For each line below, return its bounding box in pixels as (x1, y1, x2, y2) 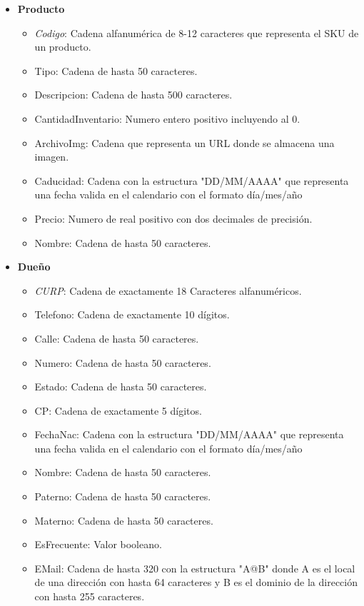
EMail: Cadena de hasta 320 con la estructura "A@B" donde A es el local (34, 560, 355, 575)
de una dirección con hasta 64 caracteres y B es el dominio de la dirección (34, 575, 358, 590)
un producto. (34, 39, 91, 54)
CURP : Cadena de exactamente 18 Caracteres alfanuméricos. (34, 283, 302, 298)
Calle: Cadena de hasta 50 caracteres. (34, 330, 199, 345)
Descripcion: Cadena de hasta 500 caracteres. (34, 87, 233, 102)
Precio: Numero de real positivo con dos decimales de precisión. (34, 211, 313, 226)
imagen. (34, 149, 69, 164)
